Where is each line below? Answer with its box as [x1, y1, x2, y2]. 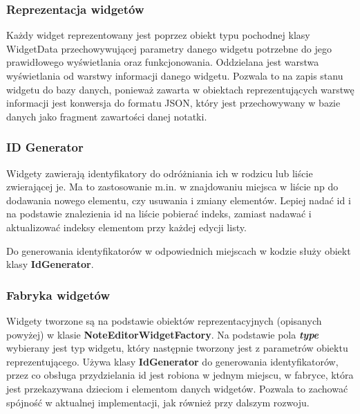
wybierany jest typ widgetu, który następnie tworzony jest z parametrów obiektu [6, 341, 348, 355]
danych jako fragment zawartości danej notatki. [6, 109, 207, 123]
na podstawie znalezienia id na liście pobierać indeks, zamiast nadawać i [6, 206, 312, 221]
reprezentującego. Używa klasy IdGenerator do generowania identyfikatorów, [6, 354, 339, 368]
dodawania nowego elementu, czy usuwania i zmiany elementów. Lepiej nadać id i [6, 192, 351, 207]
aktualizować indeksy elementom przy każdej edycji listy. [6, 219, 247, 234]
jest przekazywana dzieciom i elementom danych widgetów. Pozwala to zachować [6, 381, 348, 395]
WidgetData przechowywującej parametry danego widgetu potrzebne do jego [6, 41, 332, 55]
